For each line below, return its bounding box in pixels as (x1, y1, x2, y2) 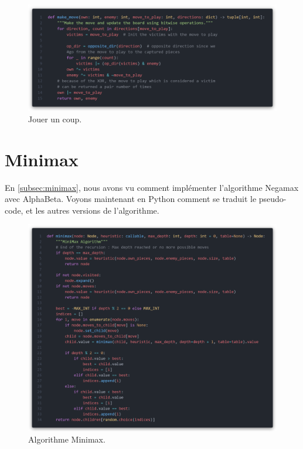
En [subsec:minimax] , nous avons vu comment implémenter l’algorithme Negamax (5, 181, 299, 193)
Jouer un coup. (28, 112, 82, 125)
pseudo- (258, 193, 287, 205)
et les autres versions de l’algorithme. (26, 204, 159, 216)
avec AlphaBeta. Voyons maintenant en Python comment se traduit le (5, 193, 257, 205)
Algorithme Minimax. (28, 433, 105, 445)
